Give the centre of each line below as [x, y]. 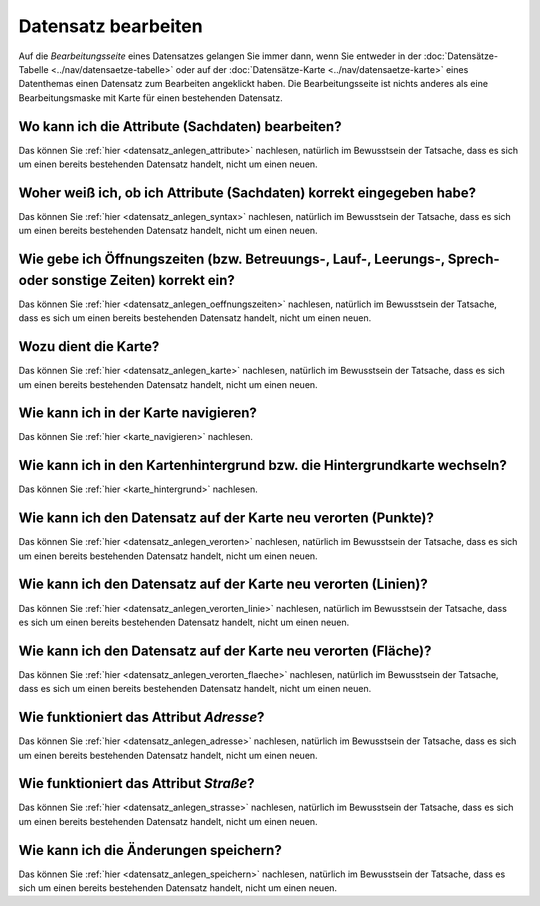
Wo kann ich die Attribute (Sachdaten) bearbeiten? [180, 126]
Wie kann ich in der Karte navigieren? [137, 413]
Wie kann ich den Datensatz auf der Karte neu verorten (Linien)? [223, 584]
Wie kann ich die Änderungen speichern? [150, 850]
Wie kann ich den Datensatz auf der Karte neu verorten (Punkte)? [226, 518]
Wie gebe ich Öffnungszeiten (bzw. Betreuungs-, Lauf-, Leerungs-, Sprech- [259, 259]
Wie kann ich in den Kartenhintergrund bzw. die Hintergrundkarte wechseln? [262, 465]
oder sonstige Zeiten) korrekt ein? [126, 280]
